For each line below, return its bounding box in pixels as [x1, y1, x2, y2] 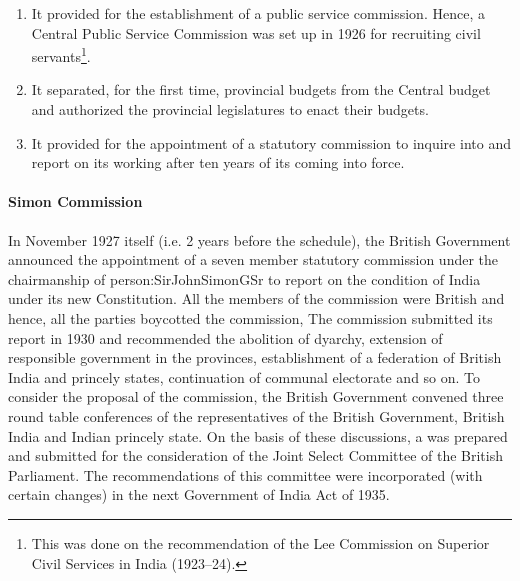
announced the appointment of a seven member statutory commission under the [8, 249, 499, 270]
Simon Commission [8, 191, 143, 212]
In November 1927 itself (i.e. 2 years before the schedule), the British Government [8, 229, 511, 250]
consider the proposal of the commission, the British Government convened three [8, 386, 504, 407]
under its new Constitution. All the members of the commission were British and [8, 288, 505, 309]
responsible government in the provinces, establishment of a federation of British [8, 347, 502, 368]
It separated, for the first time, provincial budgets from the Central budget [31, 79, 491, 100]
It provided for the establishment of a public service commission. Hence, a [31, 3, 485, 23]
